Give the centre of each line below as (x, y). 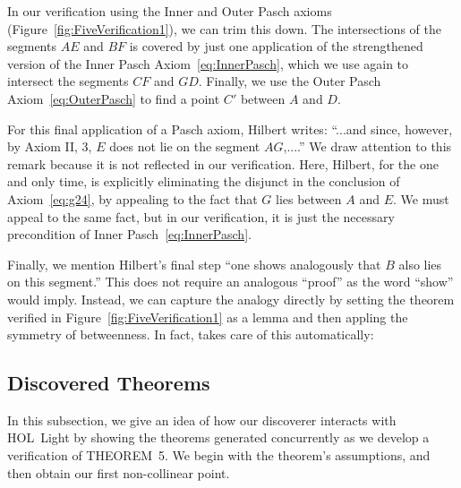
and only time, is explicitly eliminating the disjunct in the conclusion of (204, 181)
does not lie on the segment (185, 146)
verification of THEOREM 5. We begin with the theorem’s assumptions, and (219, 455)
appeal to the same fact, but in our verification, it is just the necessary (201, 216)
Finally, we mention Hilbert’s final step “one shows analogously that (194, 264)
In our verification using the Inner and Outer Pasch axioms (170, 11)
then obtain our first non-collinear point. (119, 472)
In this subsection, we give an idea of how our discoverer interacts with (202, 420)
